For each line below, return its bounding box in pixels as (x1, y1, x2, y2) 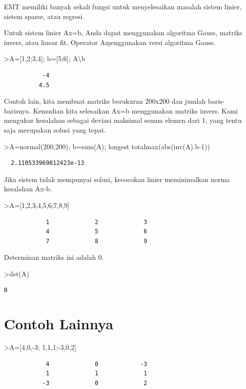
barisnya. (4, 105, 31, 115)
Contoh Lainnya (4, 314, 114, 334)
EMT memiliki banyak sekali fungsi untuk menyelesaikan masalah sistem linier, (4, 1, 242, 11)
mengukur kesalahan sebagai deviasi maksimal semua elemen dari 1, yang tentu (4, 115, 242, 125)
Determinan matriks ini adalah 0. (4, 252, 104, 262)
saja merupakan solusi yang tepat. (4, 124, 106, 135)
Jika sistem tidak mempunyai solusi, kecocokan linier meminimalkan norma (4, 174, 230, 184)
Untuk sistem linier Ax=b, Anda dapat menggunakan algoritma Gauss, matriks (4, 27, 243, 38)
